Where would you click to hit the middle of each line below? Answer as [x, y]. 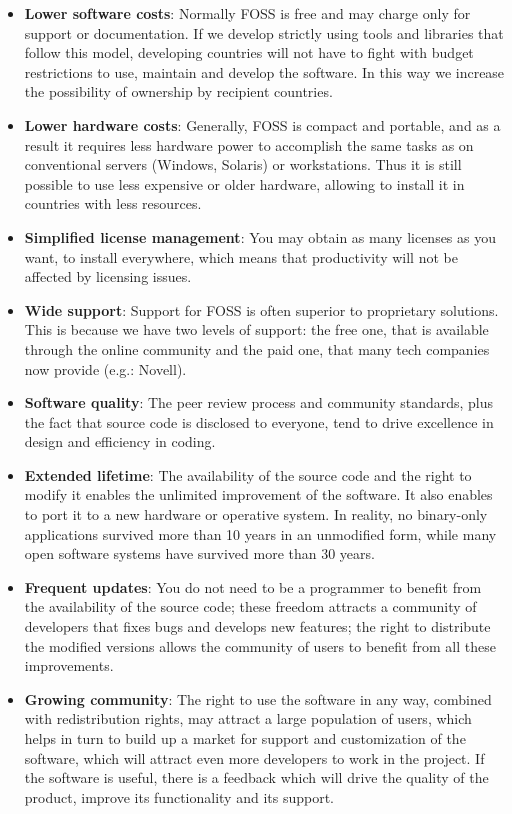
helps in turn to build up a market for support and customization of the [245, 738]
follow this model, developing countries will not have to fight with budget [249, 52]
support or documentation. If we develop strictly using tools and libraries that [264, 32]
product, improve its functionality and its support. [179, 796]
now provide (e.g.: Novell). [105, 368]
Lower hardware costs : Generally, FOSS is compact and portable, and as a [262, 124]
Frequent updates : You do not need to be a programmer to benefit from [253, 586]
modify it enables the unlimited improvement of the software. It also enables [258, 494]
